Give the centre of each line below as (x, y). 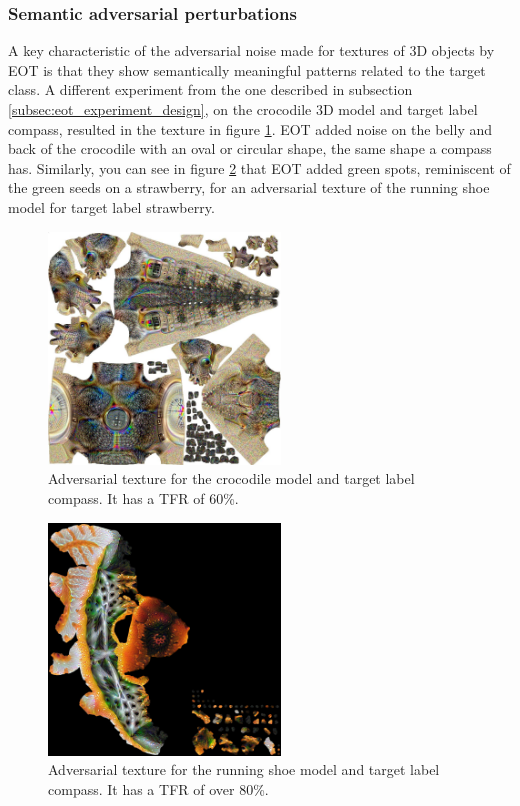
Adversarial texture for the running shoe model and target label (244, 769)
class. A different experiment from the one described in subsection (210, 89)
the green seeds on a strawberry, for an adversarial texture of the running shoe (249, 187)
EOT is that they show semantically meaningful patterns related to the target (247, 69)
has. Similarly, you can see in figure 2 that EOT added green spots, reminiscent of (259, 167)
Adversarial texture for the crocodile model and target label (231, 478)
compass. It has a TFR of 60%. (143, 497)
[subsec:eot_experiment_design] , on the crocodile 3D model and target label (243, 109)
